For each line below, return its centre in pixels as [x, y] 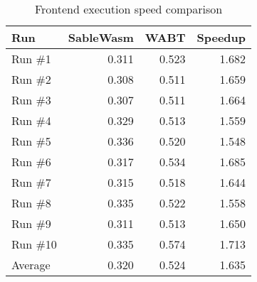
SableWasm [101, 37]
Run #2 [31, 79]
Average [31, 265]
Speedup [221, 37]
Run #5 [31, 141]
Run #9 [31, 223]
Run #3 [31, 100]
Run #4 [31, 120]
